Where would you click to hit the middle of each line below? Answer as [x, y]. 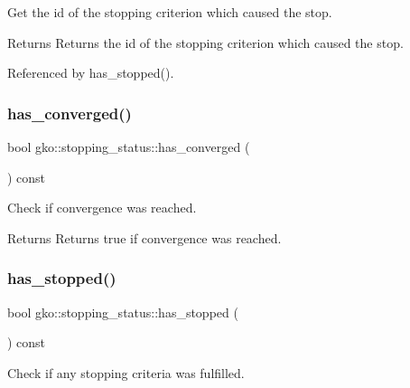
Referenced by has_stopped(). [91, 73]
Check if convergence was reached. [102, 208]
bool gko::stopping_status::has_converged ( [129, 147]
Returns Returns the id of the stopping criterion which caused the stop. [205, 42]
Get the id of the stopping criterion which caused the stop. [170, 12]
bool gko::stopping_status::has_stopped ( [123, 312]
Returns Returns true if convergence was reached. [144, 237]
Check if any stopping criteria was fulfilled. [126, 372]
